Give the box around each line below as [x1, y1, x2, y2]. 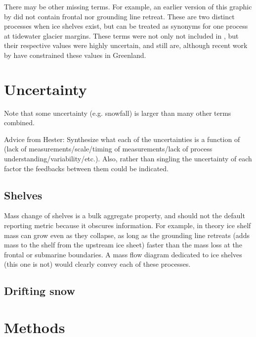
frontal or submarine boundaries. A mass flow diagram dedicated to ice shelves [4, 249, 242, 259]
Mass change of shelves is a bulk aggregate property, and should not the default [4, 210, 245, 221]
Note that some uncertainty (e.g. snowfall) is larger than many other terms [4, 107, 231, 118]
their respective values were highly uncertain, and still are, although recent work [4, 40, 248, 50]
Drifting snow [4, 283, 75, 298]
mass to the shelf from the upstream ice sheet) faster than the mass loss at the [4, 240, 242, 250]
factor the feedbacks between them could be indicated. [4, 163, 169, 173]
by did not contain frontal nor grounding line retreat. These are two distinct [4, 11, 235, 21]
